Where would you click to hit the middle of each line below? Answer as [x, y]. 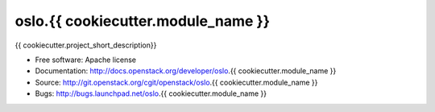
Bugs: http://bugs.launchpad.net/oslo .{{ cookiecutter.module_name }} [151, 93]
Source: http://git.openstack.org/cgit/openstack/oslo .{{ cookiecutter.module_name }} [176, 82]
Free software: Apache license [86, 60]
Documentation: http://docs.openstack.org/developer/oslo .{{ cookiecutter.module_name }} [186, 71]
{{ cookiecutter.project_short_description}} [86, 45]
